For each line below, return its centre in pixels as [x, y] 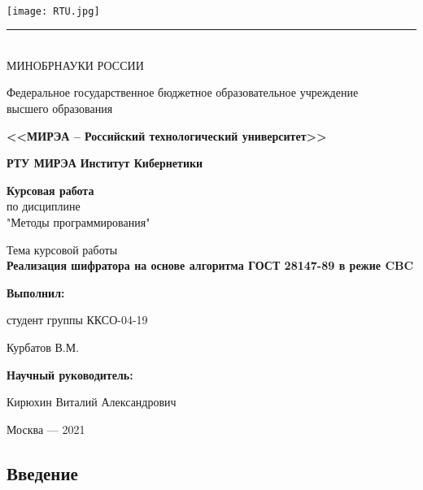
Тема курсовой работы [62, 249]
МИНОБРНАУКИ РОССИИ [75, 65]
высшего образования [60, 108]
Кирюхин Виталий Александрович [92, 402]
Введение [42, 473]
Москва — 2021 [46, 429]
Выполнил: [36, 292]
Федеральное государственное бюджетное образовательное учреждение [183, 92]
